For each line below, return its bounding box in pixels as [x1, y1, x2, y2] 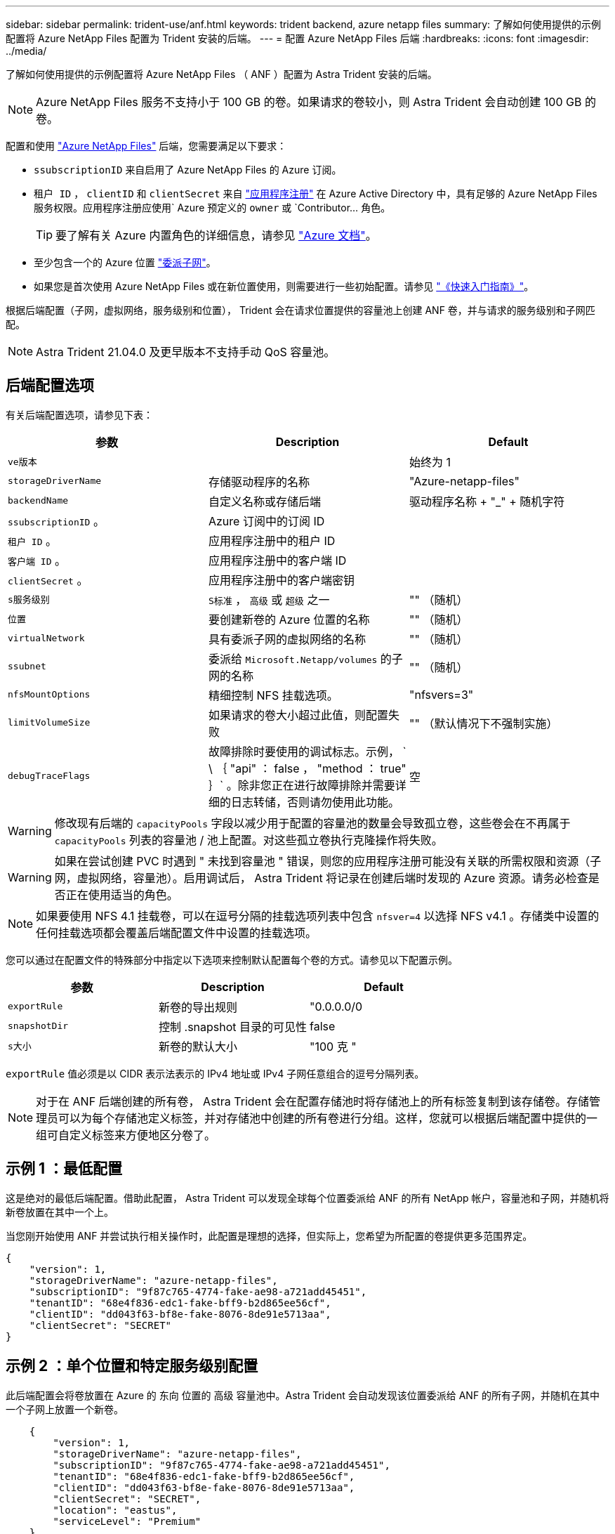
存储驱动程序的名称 [208, 474, 310, 489]
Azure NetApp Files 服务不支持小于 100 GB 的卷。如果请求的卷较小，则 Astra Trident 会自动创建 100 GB [36, 95, 582, 109]
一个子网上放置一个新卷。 [6, 1403, 124, 1415]
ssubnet [8, 661, 46, 672]
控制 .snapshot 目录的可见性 [159, 1019, 307, 1034]
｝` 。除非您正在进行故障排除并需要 [208, 778, 395, 792]
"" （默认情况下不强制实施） [409, 716, 558, 730]
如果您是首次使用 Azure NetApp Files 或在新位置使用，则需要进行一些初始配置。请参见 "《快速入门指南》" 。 [34, 280, 534, 292]
